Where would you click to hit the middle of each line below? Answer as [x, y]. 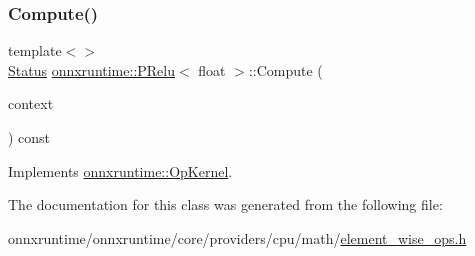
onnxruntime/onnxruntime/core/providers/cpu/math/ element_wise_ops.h [237, 237]
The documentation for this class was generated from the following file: [225, 204]
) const [29, 137]
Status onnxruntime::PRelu [92, 69]
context [31, 103]
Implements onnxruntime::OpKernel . [120, 170]
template [35, 50]
